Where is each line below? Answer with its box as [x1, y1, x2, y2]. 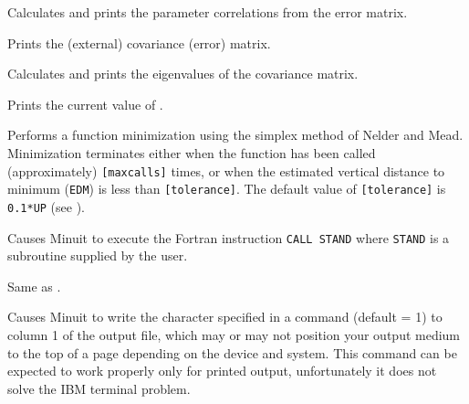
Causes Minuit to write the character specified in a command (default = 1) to [7, 307, 443, 326]
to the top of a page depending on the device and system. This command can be [7, 343, 457, 362]
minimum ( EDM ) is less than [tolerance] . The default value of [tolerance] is [7, 179, 446, 198]
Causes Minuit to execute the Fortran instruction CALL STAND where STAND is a [7, 228, 450, 247]
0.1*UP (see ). [7, 197, 86, 216]
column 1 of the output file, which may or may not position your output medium [7, 324, 461, 344]
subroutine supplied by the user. [7, 246, 188, 265]
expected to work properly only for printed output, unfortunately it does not [7, 361, 437, 380]
